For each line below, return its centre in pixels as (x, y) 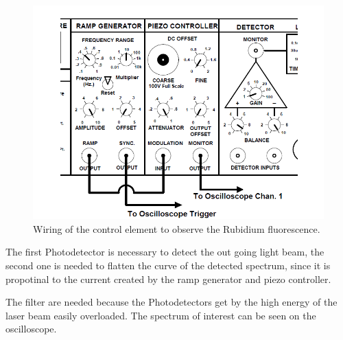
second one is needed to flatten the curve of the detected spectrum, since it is (168, 265)
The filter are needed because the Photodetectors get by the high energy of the (171, 302)
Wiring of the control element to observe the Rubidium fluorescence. (177, 228)
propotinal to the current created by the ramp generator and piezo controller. (168, 279)
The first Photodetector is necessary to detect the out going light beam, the (165, 252)
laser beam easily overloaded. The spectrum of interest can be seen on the (161, 315)
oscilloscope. (31, 329)
